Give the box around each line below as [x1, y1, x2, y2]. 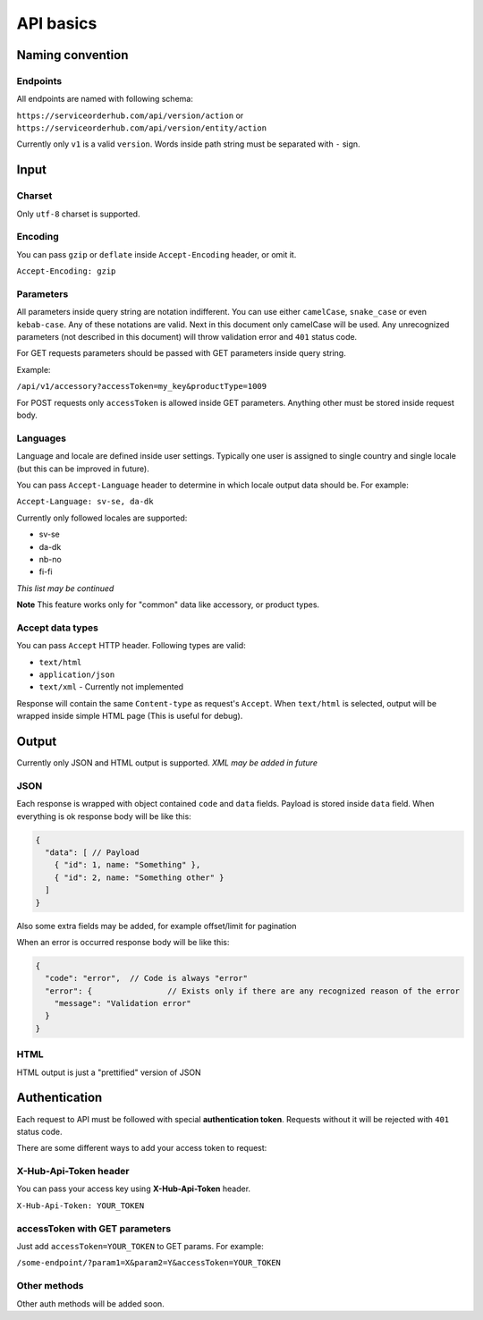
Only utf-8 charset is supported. [16, 208, 140, 219]
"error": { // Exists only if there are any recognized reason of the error [45, 986, 461, 996]
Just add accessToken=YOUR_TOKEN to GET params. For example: [16, 1240, 264, 1251]
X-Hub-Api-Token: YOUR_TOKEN [16, 1200, 145, 1211]
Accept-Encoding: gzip [16, 267, 116, 276]
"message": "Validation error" [54, 998, 191, 1009]
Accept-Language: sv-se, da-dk [16, 496, 154, 507]
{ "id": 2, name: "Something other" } [54, 872, 225, 883]
